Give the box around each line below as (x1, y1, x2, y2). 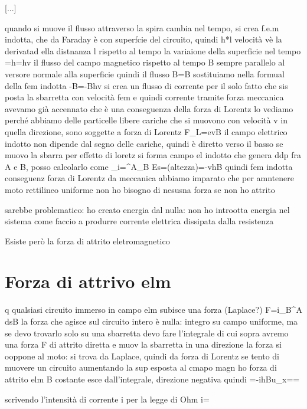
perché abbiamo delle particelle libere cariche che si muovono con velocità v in (5, 114, 288, 126)
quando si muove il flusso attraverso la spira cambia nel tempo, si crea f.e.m (5, 21, 279, 34)
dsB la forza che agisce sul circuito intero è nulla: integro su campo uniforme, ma (5, 315, 298, 327)
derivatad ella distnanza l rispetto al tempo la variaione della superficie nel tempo (5, 44, 301, 57)
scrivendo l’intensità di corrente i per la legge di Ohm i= (5, 392, 210, 405)
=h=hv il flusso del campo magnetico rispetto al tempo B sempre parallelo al (5, 56, 285, 68)
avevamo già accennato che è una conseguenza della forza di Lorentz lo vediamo (5, 102, 293, 114)
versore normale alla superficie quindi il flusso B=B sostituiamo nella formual (5, 67, 285, 80)
